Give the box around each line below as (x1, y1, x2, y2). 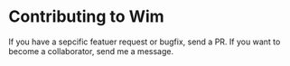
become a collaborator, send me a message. (8, 45, 173, 56)
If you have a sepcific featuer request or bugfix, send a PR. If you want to (8, 36, 281, 47)
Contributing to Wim (8, 6, 164, 27)
